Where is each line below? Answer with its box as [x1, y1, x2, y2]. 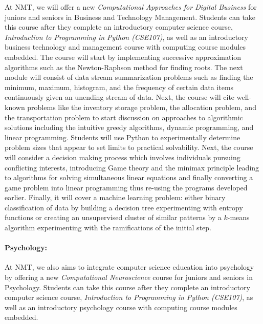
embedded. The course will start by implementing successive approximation [5, 51, 242, 62]
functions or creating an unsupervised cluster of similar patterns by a [5, 212, 222, 223]
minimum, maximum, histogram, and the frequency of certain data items [5, 81, 234, 92]
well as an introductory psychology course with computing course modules [5, 301, 237, 312]
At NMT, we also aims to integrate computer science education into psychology [5, 262, 254, 272]
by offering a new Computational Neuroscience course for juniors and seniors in [5, 272, 253, 283]
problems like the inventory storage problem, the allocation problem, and [27, 101, 256, 112]
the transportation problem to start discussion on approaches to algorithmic [5, 112, 243, 122]
